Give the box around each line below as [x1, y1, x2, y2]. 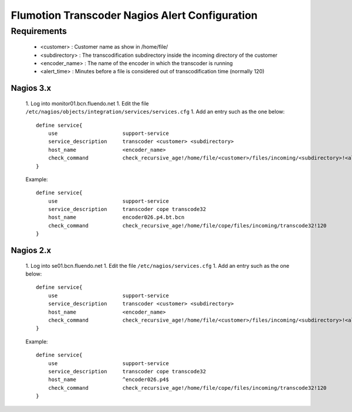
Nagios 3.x [11, 83, 52, 93]
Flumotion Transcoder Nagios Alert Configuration [11, 9, 258, 22]
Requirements [11, 26, 67, 36]
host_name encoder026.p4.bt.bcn [48, 214, 185, 221]
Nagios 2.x [11, 246, 52, 256]
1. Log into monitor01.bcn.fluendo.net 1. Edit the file [25, 100, 149, 107]
